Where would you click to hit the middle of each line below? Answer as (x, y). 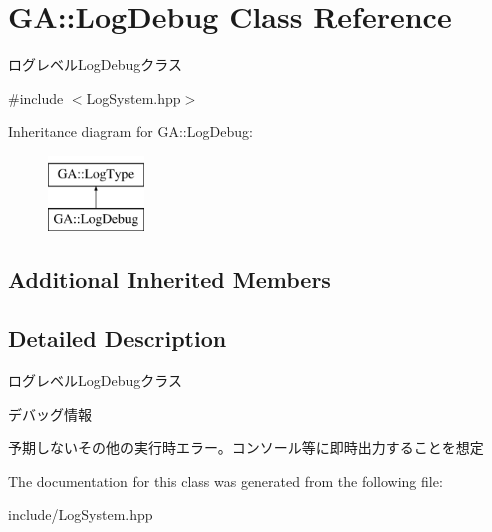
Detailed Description (117, 338)
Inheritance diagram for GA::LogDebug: (130, 131)
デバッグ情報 (50, 413)
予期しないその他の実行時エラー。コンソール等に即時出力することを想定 (246, 447)
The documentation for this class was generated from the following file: (225, 480)
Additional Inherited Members (169, 279)
